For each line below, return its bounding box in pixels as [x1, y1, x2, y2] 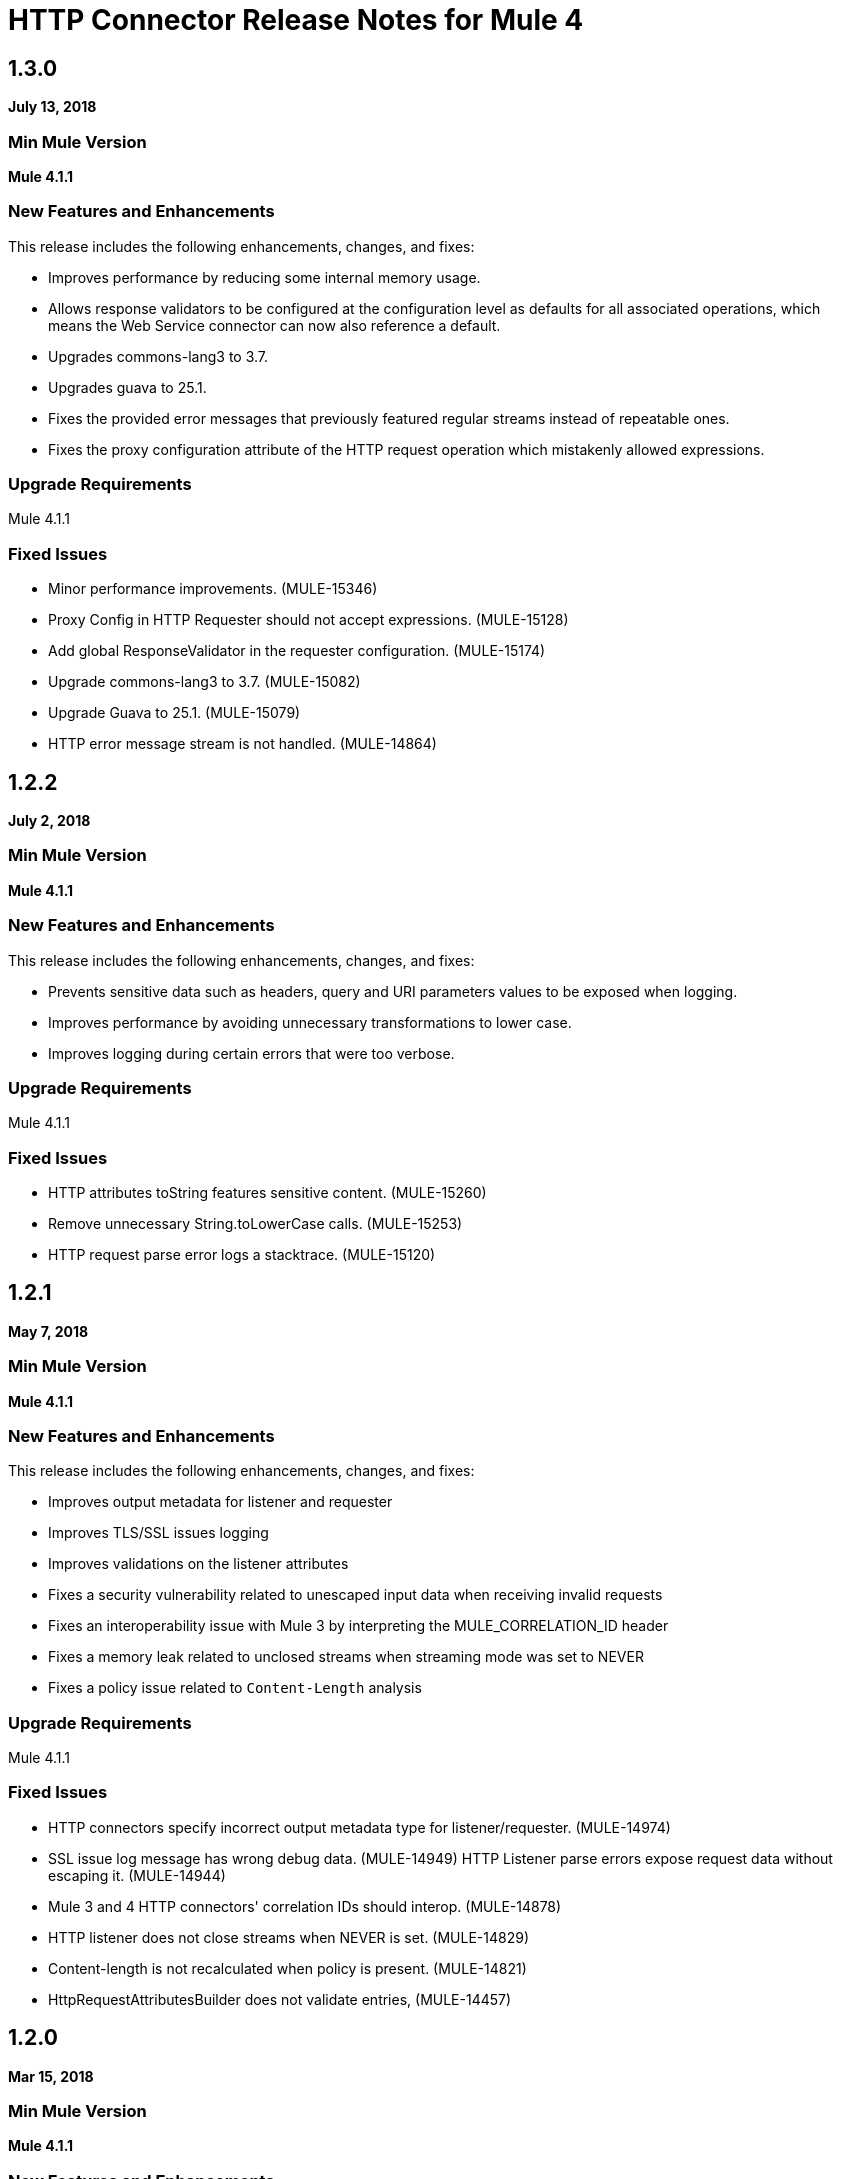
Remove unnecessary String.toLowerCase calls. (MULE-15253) [48, 1215, 463, 1233]
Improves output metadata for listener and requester [48, 1493, 393, 1511]
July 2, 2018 [8, 812, 91, 830]
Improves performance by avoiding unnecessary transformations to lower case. [48, 1013, 572, 1031]
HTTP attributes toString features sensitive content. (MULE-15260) [48, 1184, 487, 1202]
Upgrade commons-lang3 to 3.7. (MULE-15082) [48, 673, 361, 691]
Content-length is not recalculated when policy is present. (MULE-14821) [48, 1959, 527, 1977]
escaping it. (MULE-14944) [48, 1866, 226, 1884]
